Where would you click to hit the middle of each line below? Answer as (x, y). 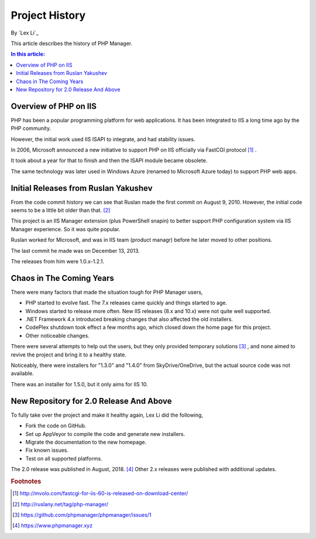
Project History (48, 15)
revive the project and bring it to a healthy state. (69, 355)
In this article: (28, 54)
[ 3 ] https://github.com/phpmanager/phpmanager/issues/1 (82, 514)
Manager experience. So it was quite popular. (66, 229)
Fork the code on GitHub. (56, 426)
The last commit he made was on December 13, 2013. (75, 250)
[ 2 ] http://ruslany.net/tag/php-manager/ (60, 504)
